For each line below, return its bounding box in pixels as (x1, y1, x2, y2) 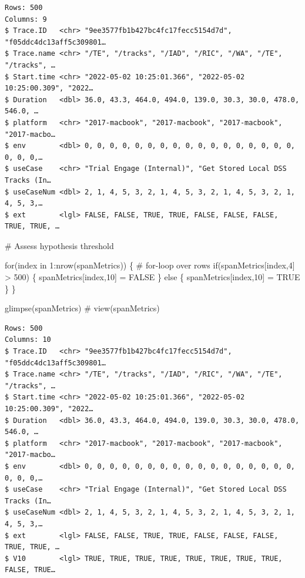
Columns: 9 (5, 15, 47, 23)
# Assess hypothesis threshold (5, 239, 114, 251)
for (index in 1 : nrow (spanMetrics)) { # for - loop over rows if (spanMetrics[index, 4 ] (5, 259, 295, 271)
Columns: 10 (5, 335, 51, 344)
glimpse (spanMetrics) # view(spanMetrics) (5, 302, 160, 314)
